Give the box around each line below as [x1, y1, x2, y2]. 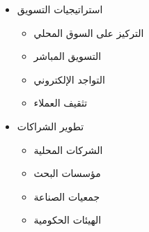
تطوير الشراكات [17, 118, 84, 133]
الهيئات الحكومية [33, 212, 102, 227]
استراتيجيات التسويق [17, 2, 103, 16]
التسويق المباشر [33, 49, 102, 63]
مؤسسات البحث [33, 166, 101, 180]
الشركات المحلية [33, 142, 103, 157]
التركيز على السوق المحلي [33, 25, 144, 40]
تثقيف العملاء [33, 95, 88, 110]
